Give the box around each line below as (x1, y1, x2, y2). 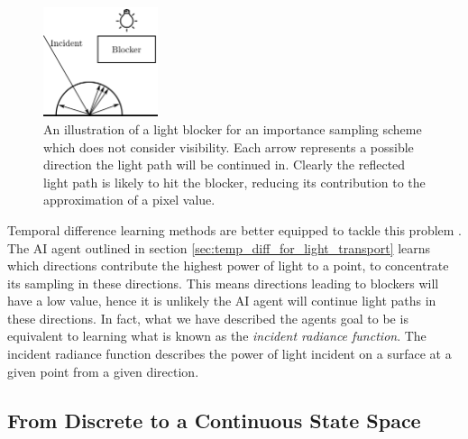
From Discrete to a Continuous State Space (7, 406, 421, 434)
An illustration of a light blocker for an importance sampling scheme (43, 119, 422, 138)
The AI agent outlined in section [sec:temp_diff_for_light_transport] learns (7, 238, 431, 257)
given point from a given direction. (7, 361, 199, 380)
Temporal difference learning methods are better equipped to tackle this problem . (7, 220, 463, 239)
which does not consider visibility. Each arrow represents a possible (43, 137, 414, 156)
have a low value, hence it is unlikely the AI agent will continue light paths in (7, 291, 436, 310)
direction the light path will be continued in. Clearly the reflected (43, 155, 406, 174)
